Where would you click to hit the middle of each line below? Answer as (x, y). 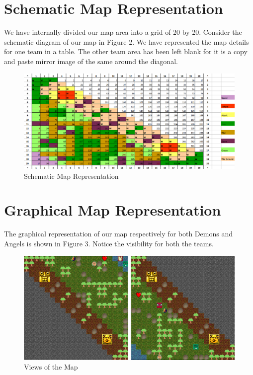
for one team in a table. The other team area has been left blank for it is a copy (126, 51)
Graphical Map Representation (113, 210)
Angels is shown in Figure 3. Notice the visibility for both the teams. (109, 243)
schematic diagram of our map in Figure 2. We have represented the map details (126, 41)
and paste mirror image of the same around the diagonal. (91, 61)
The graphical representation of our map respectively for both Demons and (118, 234)
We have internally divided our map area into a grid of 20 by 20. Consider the (123, 32)
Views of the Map (51, 367)
